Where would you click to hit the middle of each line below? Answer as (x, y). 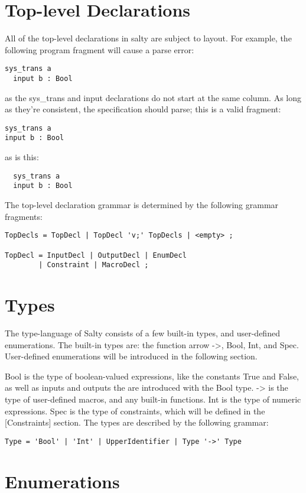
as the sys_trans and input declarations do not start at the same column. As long (153, 97)
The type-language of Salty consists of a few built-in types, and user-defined (142, 333)
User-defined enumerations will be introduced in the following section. (131, 356)
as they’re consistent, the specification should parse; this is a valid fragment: (143, 109)
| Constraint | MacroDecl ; (94, 265)
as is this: (22, 157)
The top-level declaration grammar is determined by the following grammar (142, 205)
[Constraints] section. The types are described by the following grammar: (137, 422)
